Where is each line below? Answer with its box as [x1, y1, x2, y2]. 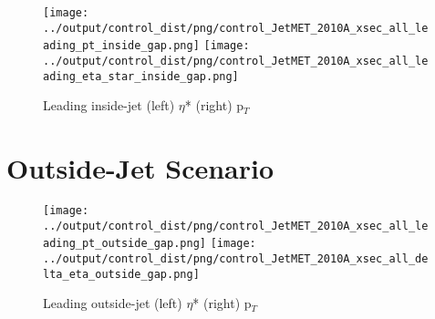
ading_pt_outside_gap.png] [43, 237, 206, 251]
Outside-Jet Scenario [6, 149, 274, 187]
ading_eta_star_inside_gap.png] [43, 69, 239, 83]
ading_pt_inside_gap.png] [43, 39, 200, 53]
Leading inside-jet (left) [43, 96, 175, 115]
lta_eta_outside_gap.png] [43, 267, 200, 281]
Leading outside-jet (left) [43, 293, 182, 313]
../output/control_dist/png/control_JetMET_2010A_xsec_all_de [43, 252, 429, 265]
